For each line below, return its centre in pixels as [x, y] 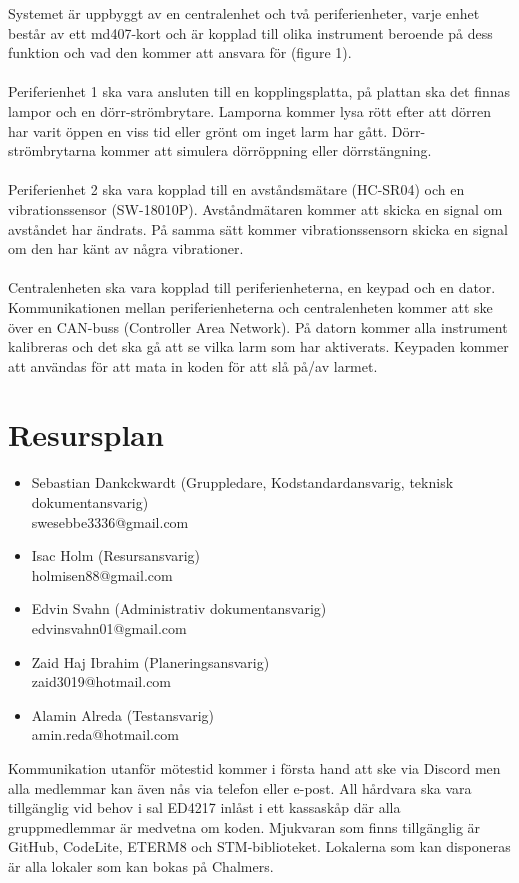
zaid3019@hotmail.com [101, 681]
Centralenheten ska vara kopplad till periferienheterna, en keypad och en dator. [252, 287]
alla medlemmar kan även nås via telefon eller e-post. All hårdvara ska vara [240, 787]
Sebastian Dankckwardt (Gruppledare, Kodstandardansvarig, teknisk [242, 482]
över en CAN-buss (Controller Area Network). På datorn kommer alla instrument [258, 326]
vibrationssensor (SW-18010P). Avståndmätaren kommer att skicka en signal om [255, 208]
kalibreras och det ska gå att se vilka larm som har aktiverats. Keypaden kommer [258, 346]
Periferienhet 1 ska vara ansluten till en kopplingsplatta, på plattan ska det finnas [259, 91]
